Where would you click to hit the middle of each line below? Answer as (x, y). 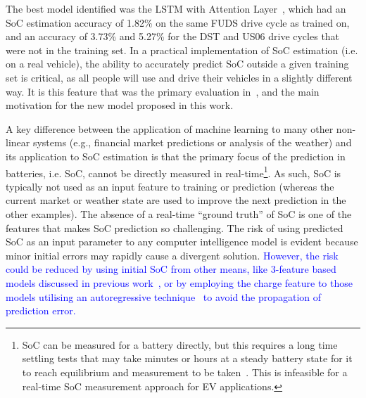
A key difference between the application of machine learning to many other (170, 128)
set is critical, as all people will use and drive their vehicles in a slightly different (179, 77)
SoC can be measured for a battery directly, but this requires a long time (180, 344)
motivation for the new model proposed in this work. (120, 105)
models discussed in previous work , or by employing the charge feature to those (179, 282)
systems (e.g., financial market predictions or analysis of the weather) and (192, 142)
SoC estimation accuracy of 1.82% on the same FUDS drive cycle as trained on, (178, 22)
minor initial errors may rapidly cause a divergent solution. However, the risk (172, 255)
